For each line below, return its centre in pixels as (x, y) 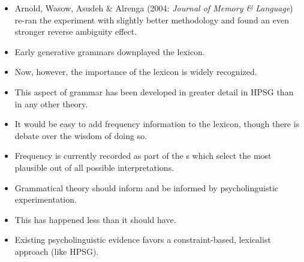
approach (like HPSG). (57, 251)
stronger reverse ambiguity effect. (76, 31)
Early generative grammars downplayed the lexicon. (110, 51)
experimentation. (46, 199)
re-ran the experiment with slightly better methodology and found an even (152, 19)
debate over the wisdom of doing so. (81, 135)
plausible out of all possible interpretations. (94, 167)
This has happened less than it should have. (95, 219)
